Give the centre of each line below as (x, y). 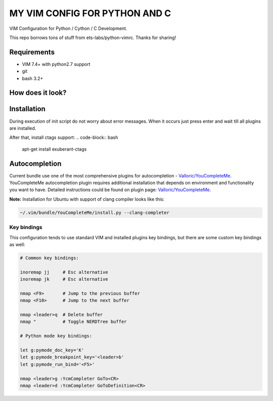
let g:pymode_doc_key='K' (52, 350)
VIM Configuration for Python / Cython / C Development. (68, 28)
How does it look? (38, 93)
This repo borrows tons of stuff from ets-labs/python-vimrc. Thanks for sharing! (93, 38)
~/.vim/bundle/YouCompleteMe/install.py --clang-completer (95, 212)
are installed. (23, 128)
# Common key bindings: (50, 258)
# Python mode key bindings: (56, 336)
